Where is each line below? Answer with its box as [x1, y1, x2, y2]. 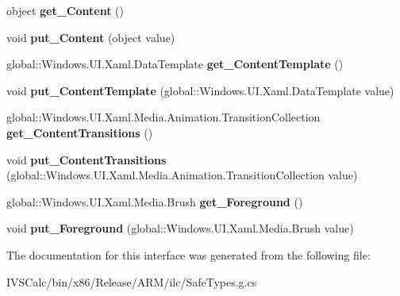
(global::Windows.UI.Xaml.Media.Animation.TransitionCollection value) [6, 167, 358, 183]
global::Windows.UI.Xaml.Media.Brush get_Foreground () [6, 193, 303, 210]
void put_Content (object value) [6, 29, 175, 45]
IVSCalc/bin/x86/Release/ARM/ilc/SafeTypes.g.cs [6, 273, 257, 290]
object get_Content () [6, 2, 124, 18]
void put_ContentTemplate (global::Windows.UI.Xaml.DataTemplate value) [6, 82, 394, 98]
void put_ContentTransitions [6, 151, 167, 167]
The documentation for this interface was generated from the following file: [6, 246, 371, 263]
